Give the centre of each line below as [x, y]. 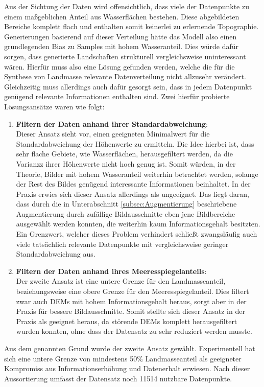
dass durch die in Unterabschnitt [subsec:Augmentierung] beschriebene [126, 204]
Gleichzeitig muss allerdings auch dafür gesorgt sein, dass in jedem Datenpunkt [128, 86]
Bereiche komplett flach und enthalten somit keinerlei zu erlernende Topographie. [131, 26]
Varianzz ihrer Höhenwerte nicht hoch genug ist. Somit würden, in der [126, 163]
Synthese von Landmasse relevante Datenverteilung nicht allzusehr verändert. [125, 76]
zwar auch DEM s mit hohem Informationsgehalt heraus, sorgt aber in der [131, 301]
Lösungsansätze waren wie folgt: [54, 106]
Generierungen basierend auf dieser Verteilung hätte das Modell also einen [121, 36]
